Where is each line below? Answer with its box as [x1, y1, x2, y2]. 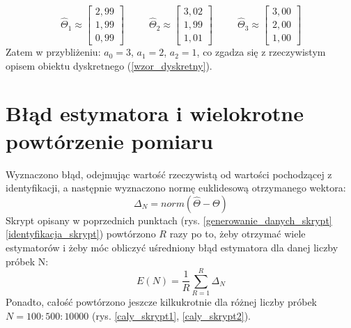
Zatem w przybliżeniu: [6, 45, 101, 59]
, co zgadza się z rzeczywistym [196, 45, 326, 59]
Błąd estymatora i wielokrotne [6, 99, 304, 127]
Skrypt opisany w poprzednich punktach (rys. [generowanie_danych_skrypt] [6, 212, 332, 227]
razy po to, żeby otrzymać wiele [169, 226, 306, 241]
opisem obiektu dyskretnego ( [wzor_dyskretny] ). [6, 58, 212, 72]
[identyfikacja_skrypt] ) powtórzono [6, 226, 156, 241]
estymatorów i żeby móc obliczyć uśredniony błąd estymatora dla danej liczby [6, 240, 338, 254]
